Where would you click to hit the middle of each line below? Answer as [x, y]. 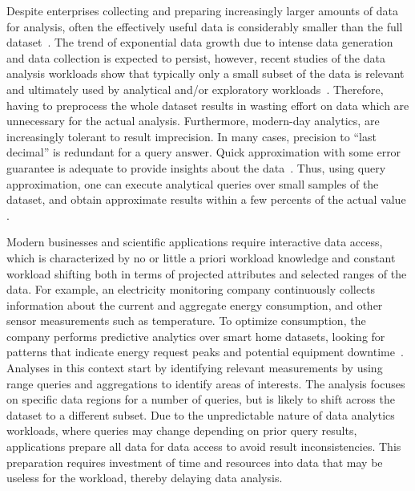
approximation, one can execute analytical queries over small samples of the [193, 183]
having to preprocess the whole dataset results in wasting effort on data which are [208, 105]
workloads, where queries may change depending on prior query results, [182, 430]
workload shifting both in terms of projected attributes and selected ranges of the [207, 273]
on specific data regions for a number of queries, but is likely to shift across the [201, 399]
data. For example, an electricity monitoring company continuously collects [191, 289]
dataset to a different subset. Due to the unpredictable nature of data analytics [201, 414]
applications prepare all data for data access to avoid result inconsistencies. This [204, 446]
